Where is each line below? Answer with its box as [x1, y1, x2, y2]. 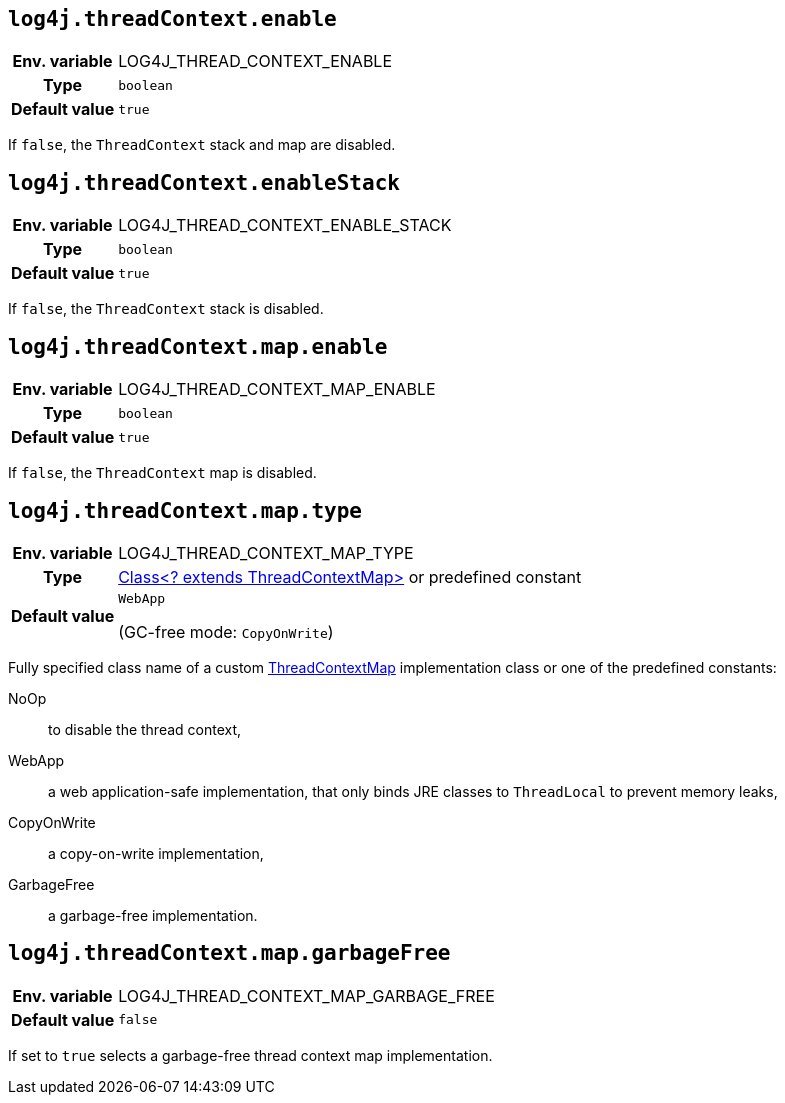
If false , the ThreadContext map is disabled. [8, 464, 317, 482]
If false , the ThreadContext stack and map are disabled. [8, 136, 396, 154]
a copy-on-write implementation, [48, 844, 264, 862]
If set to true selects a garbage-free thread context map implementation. [8, 1046, 493, 1064]
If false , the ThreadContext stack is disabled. [8, 300, 324, 318]
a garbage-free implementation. [48, 906, 258, 924]
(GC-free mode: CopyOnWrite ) [118, 621, 334, 642]
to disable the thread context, [48, 720, 242, 738]
